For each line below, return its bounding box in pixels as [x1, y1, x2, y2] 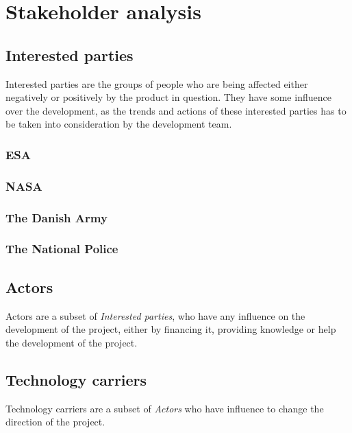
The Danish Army [5, 209, 108, 226]
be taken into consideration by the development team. [5, 117, 232, 131]
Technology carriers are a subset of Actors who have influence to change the [5, 401, 324, 415]
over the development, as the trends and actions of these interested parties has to [5, 103, 347, 117]
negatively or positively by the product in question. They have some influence [5, 90, 331, 104]
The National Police [5, 240, 118, 257]
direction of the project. [5, 414, 105, 429]
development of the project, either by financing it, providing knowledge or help [5, 322, 336, 336]
